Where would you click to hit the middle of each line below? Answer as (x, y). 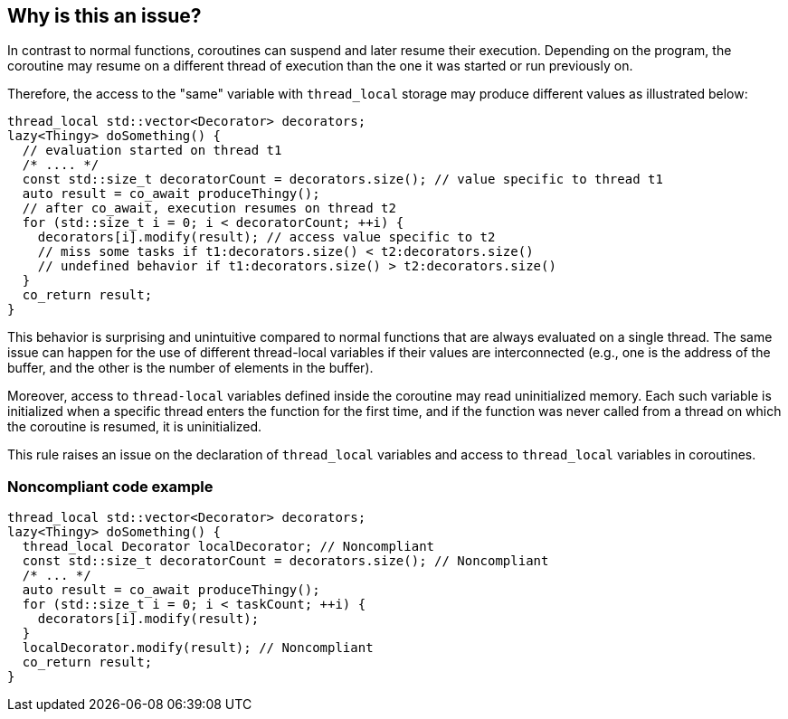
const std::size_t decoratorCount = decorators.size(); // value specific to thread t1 (342, 180)
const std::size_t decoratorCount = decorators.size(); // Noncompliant (285, 561)
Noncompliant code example (110, 486)
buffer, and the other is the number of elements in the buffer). (190, 368)
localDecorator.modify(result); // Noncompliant (198, 648)
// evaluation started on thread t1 (152, 151)
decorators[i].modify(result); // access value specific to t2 (266, 237)
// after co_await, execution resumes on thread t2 (209, 208)
